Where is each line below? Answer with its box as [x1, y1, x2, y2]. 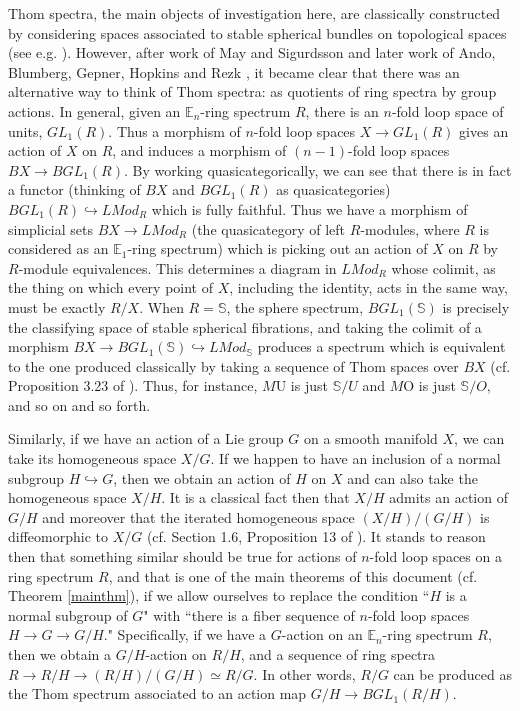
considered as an [8, 238, 109, 259]
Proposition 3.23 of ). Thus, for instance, [8, 375, 258, 396]
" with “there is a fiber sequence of [143, 604, 355, 625]
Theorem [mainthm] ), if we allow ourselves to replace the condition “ [8, 585, 430, 606]
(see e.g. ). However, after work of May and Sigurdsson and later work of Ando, [8, 42, 496, 63]
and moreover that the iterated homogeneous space [42, 506, 355, 527]
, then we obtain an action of [113, 467, 291, 488]
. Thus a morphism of [108, 120, 241, 141]
